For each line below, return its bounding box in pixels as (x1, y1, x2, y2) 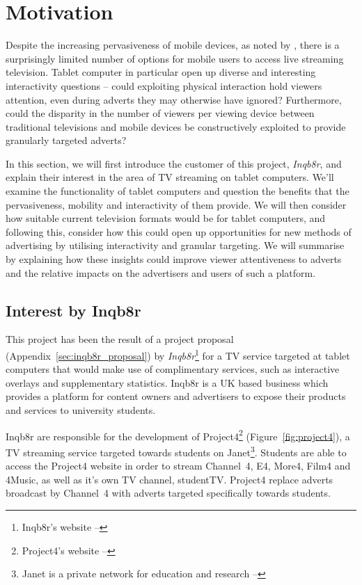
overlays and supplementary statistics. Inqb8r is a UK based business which (6, 375, 329, 390)
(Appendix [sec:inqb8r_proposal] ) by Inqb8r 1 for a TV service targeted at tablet (6, 346, 350, 362)
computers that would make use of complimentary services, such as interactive (6, 362, 340, 376)
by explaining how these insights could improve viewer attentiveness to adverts (6, 252, 342, 266)
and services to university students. (6, 403, 156, 417)
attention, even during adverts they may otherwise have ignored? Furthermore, (6, 92, 342, 106)
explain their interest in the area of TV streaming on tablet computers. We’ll (6, 170, 334, 184)
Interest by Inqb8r (6, 299, 141, 321)
